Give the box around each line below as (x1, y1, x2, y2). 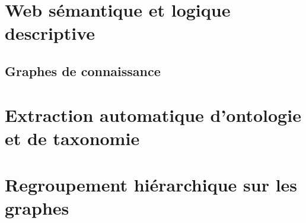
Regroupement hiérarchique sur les (5, 172, 298, 197)
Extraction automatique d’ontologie (5, 102, 301, 127)
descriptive (5, 21, 95, 45)
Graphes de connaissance (5, 61, 161, 80)
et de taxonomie (5, 125, 140, 150)
